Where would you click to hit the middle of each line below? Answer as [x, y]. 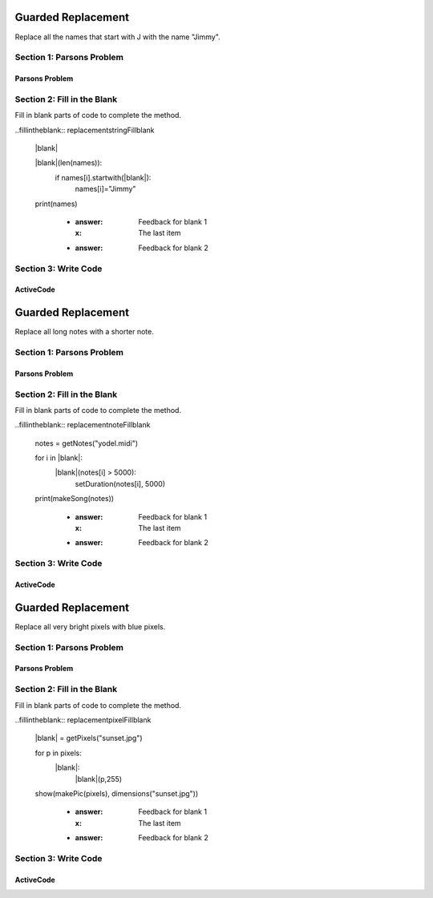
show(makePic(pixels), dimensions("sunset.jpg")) [117, 793]
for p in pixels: [58, 753]
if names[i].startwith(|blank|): [103, 177]
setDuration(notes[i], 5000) [120, 483]
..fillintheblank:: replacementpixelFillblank [83, 720]
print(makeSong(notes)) [75, 499]
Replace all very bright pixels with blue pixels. [90, 626]
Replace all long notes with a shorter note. [84, 332]
